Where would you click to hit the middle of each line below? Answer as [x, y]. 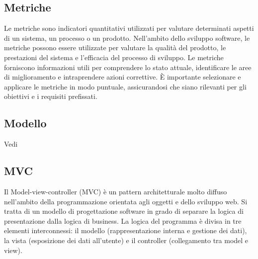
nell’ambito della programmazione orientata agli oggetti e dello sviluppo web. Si [126, 201]
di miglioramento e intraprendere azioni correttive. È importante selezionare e [123, 77]
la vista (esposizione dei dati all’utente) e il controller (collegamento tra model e [126, 240]
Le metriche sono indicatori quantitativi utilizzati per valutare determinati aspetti [129, 28]
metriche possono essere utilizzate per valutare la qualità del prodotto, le [115, 47]
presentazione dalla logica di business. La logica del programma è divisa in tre [123, 220]
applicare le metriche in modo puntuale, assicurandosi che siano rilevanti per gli [125, 86]
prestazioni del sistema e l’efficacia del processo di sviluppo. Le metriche [114, 57]
